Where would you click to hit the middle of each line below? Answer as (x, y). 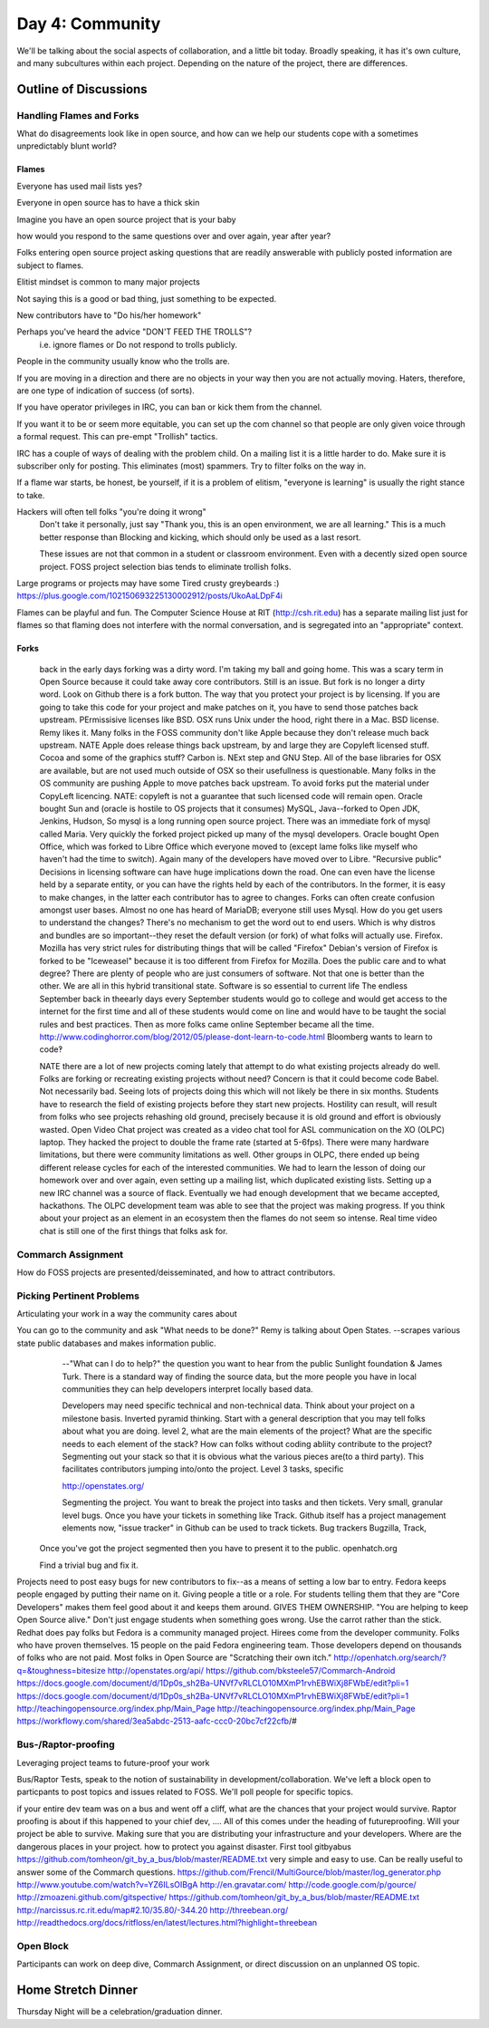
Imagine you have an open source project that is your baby (126, 219)
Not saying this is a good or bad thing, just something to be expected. (147, 298)
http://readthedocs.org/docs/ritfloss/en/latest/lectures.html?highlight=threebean (167, 1923)
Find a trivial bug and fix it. (89, 1565)
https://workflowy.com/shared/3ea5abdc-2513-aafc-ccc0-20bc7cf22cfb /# (157, 1721)
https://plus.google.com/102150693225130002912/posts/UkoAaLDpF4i (149, 596)
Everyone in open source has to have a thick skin (108, 203)
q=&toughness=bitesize (61, 1670)
